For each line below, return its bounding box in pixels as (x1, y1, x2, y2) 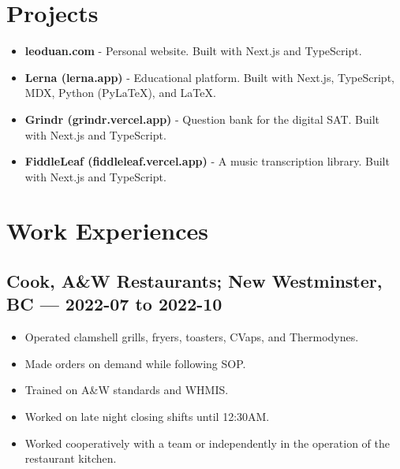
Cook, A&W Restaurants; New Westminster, (6, 269, 383, 293)
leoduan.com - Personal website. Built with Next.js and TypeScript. (24, 43, 362, 59)
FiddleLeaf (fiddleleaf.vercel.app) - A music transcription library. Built (24, 153, 390, 169)
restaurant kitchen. (24, 450, 117, 467)
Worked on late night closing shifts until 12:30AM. (24, 408, 270, 425)
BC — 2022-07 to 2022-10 (6, 292, 222, 316)
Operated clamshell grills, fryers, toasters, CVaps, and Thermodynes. (24, 329, 359, 345)
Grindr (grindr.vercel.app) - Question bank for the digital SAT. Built (24, 110, 379, 127)
